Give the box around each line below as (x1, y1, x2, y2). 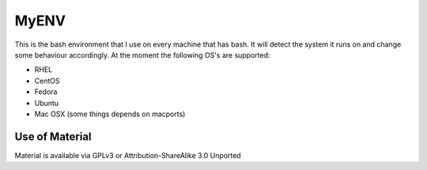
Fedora (34, 87, 58, 96)
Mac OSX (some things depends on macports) (34, 109, 186, 119)
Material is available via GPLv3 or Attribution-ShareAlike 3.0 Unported (14, 150, 241, 160)
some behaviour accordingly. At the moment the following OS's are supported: (14, 50, 270, 59)
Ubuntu (34, 98, 59, 108)
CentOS (34, 76, 60, 85)
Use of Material (14, 130, 92, 143)
